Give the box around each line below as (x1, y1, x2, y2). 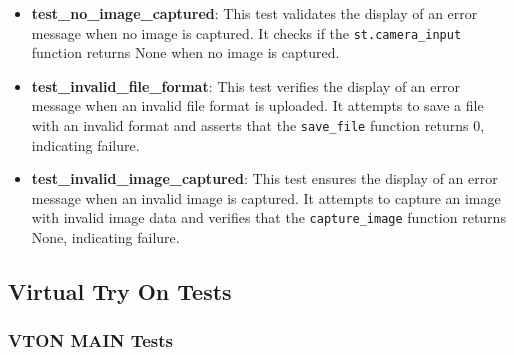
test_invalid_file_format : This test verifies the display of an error (31, 75, 460, 96)
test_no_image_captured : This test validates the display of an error (31, 3, 478, 23)
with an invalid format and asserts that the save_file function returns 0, (31, 115, 485, 136)
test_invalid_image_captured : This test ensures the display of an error (31, 168, 498, 189)
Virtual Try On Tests (8, 276, 232, 307)
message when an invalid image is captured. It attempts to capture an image (31, 187, 501, 208)
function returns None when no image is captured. (31, 42, 340, 63)
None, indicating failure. (31, 227, 180, 248)
